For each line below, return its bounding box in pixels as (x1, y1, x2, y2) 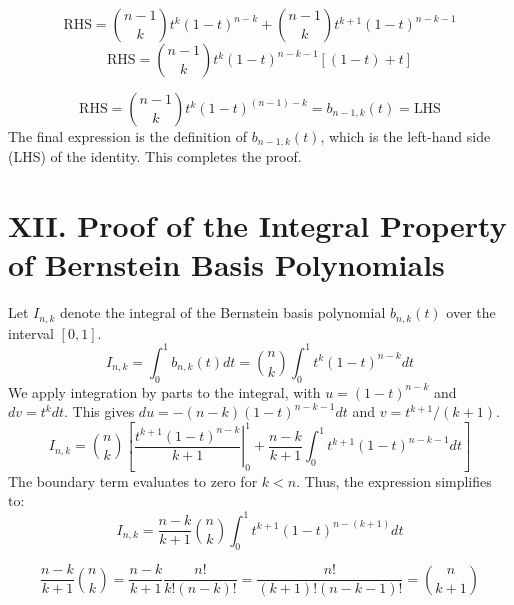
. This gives (64, 401, 135, 422)
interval (8, 322, 54, 343)
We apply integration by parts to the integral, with (8, 381, 321, 402)
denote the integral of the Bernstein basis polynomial (60, 302, 386, 323)
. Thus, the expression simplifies (296, 470, 492, 491)
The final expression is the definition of (8, 126, 248, 146)
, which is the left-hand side (320, 126, 491, 146)
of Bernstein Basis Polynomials (8, 244, 445, 285)
